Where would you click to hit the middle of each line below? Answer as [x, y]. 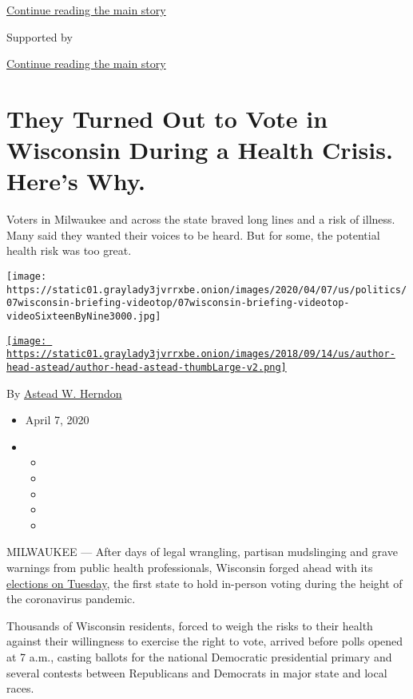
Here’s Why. [76, 181]
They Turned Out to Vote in [167, 118]
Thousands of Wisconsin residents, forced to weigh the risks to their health [190, 625]
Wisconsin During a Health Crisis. [200, 150]
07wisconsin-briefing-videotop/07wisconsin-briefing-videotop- [178, 303]
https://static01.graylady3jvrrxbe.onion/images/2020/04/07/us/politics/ [207, 290]
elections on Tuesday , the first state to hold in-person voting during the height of [205, 583]
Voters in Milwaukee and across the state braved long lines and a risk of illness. [201, 219]
